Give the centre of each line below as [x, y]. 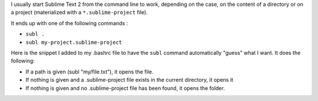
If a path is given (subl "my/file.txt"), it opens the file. [90, 72]
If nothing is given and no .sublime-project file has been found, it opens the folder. [125, 88]
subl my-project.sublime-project [74, 42]
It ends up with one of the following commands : [69, 23]
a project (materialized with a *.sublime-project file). [79, 12]
